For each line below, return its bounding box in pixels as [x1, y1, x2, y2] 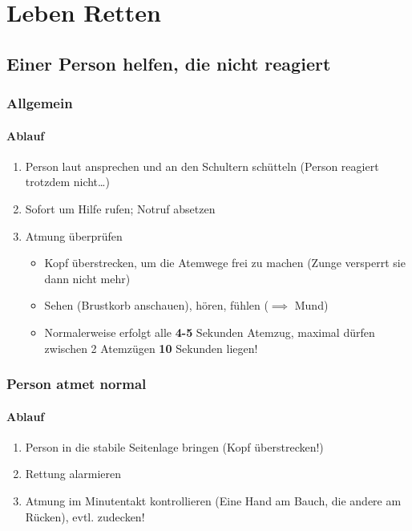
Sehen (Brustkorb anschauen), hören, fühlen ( [44, 297, 269, 314]
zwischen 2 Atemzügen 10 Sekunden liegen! [44, 339, 258, 356]
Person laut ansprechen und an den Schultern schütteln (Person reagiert [25, 157, 379, 174]
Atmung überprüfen [25, 227, 123, 244]
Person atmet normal [6, 374, 147, 394]
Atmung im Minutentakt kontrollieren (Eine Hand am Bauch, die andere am [25, 492, 402, 509]
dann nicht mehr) [44, 270, 131, 286]
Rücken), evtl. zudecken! [25, 508, 145, 525]
